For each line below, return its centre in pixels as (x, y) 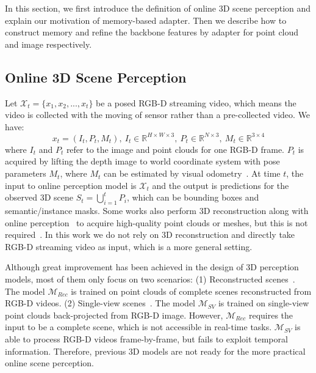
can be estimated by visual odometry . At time (192, 173)
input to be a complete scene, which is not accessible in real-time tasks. (138, 327)
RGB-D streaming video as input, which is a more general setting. (129, 246)
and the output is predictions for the (221, 185)
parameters (26, 173)
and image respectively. (48, 44)
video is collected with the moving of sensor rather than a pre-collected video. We (158, 115)
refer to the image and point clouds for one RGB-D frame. (175, 149)
